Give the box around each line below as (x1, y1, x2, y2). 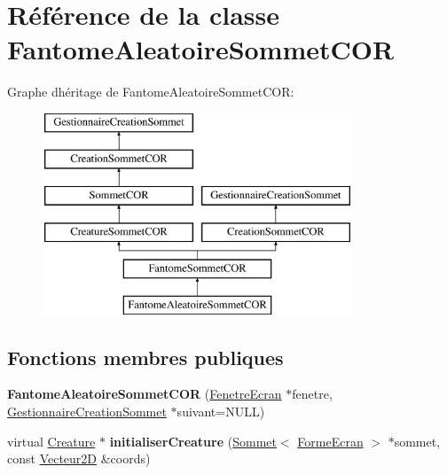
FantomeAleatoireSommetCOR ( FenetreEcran (7, 385, 282, 403)
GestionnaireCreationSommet (7, 402, 167, 421)
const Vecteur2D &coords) (7, 449, 151, 468)
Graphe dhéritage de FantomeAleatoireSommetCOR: (7, 82, 294, 101)
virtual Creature (7, 431, 96, 450)
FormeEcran (297, 431, 364, 450)
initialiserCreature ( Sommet (109, 431, 277, 450)
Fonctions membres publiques (7, 343, 284, 370)
